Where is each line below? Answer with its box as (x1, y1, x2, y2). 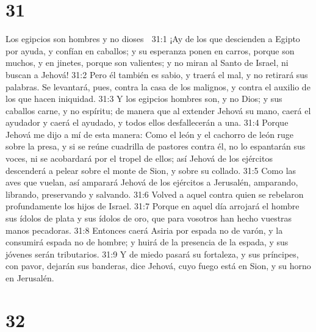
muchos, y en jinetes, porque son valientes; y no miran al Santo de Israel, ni (5, 56, 289, 69)
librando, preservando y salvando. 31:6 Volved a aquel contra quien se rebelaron (5, 187, 304, 200)
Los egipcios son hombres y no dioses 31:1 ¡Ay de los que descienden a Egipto (5, 32, 300, 45)
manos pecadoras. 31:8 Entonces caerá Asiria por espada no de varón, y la (5, 223, 283, 236)
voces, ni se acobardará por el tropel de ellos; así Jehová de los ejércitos (5, 152, 273, 165)
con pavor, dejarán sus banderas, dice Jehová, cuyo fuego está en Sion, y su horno (5, 259, 311, 272)
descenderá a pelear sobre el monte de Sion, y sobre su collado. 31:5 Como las (5, 164, 296, 176)
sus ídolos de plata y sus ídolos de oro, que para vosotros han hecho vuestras (5, 212, 292, 225)
